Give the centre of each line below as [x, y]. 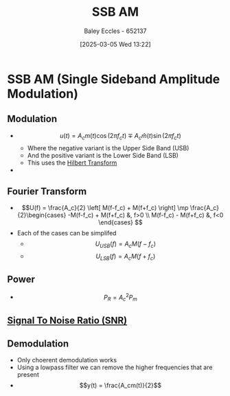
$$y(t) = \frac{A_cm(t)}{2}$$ [120, 386]
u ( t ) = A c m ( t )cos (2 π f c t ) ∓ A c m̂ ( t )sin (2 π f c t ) [120, 136]
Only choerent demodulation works [67, 360]
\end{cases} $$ [120, 222]
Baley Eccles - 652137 [115, 31]
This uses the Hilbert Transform [72, 163]
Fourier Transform [47, 191]
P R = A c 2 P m [120, 297]
